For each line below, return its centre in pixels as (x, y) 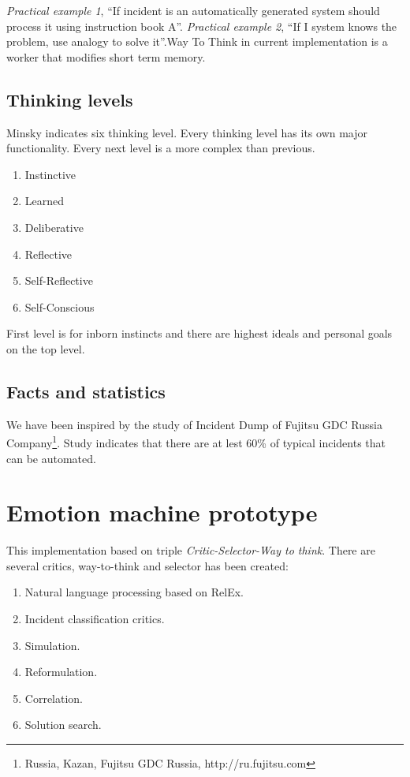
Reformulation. (61, 672)
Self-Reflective (59, 280)
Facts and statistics (86, 391)
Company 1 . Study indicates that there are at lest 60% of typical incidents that (196, 441)
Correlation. (54, 698)
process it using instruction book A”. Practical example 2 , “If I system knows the (202, 26)
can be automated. (51, 458)
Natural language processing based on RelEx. (134, 592)
